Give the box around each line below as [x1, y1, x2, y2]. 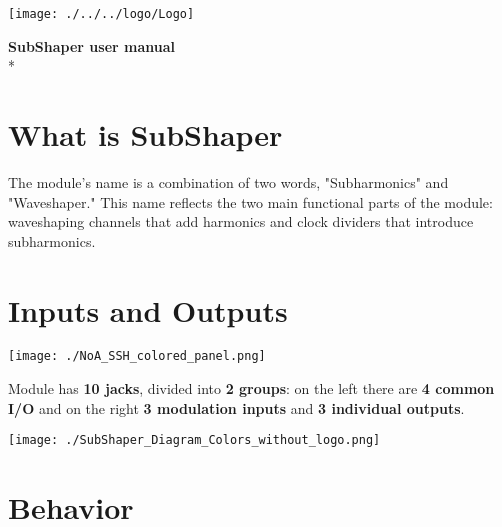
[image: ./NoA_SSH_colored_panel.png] [8, 349, 266, 364]
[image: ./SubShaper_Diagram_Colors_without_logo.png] [8, 433, 381, 448]
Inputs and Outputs [8, 289, 288, 330]
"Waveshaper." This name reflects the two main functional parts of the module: [8, 191, 493, 212]
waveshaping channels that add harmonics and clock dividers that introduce [8, 211, 474, 232]
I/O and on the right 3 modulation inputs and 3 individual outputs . [8, 397, 465, 418]
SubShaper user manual [8, 35, 175, 56]
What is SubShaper [8, 114, 283, 155]
